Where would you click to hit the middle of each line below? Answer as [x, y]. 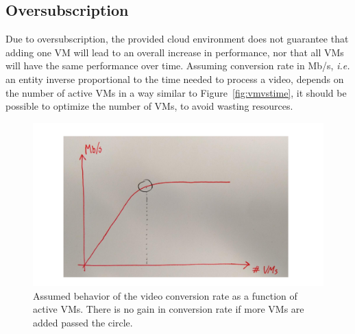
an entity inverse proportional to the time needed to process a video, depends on [175, 79]
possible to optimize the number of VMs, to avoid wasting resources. [149, 106]
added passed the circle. [83, 323]
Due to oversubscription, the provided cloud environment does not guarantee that [177, 39]
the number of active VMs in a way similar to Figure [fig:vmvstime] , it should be [176, 92]
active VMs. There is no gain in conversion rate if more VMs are [169, 309]
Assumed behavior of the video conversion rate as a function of [165, 295]
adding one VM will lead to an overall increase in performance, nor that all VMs [175, 52]
